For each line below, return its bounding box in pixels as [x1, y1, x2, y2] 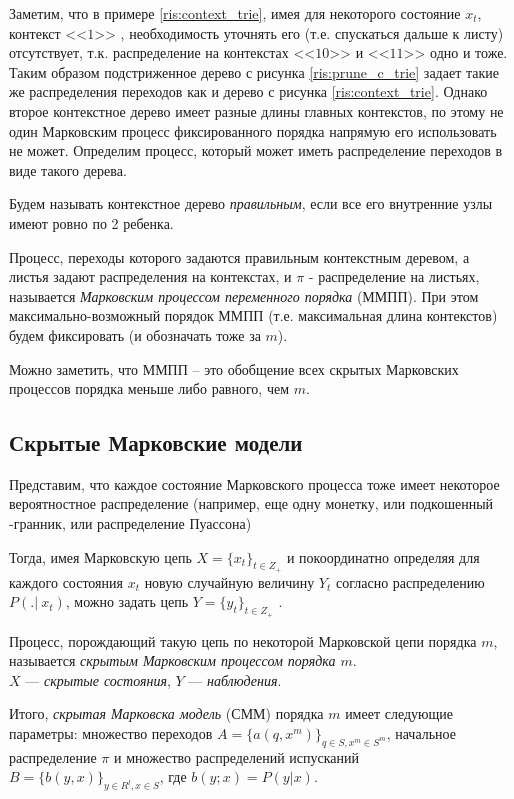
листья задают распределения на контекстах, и [9, 266, 292, 287]
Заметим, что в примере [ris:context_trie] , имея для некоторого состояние [9, 3, 461, 23]
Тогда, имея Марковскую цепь [9, 546, 192, 567]
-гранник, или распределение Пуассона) [9, 513, 252, 534]
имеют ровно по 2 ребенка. [9, 212, 174, 233]
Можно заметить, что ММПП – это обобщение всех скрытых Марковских [9, 358, 459, 379]
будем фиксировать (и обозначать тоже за [9, 324, 261, 345]
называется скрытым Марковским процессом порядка [9, 650, 336, 671]
